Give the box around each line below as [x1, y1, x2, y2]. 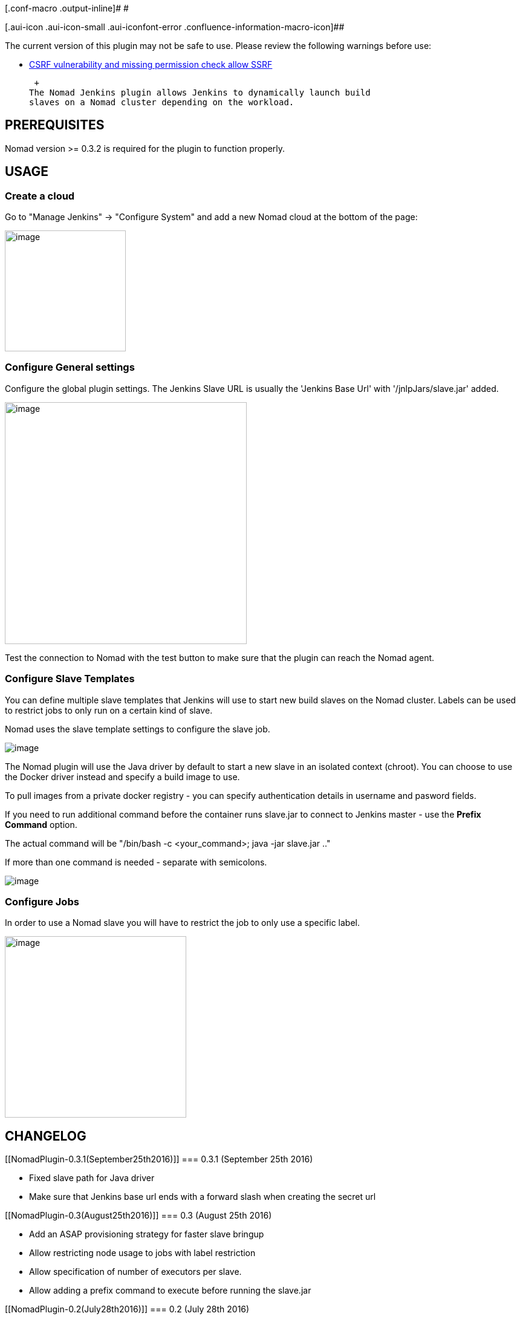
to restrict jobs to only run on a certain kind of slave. [5, 705, 213, 715]
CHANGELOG [5, 1128, 86, 1144]
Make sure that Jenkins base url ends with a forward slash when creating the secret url [29, 1191, 376, 1202]
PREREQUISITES [5, 117, 105, 133]
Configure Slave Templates [5, 673, 135, 685]
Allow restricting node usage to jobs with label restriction [29, 1248, 256, 1259]
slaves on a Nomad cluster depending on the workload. [29, 97, 294, 107]
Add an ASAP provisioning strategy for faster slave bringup [29, 1229, 264, 1240]
